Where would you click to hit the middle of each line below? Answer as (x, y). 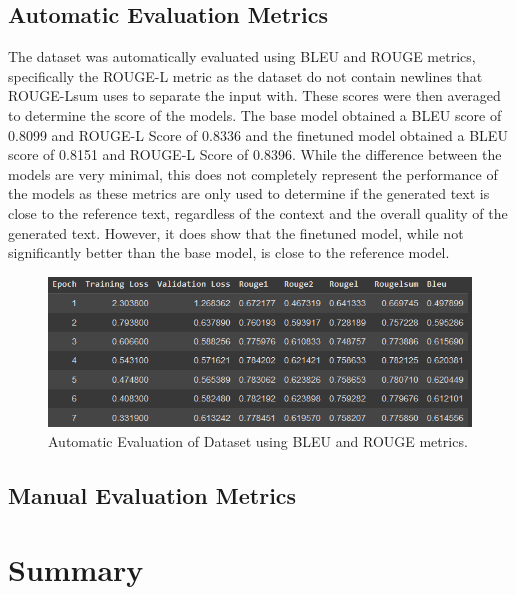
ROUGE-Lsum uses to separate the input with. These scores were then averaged (254, 95)
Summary (76, 568)
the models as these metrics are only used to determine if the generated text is (249, 193)
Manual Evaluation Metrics (152, 495)
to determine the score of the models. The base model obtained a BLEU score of (255, 114)
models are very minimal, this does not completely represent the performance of (253, 173)
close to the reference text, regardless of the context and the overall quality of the (258, 212)
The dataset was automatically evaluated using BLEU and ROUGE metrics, (242, 56)
